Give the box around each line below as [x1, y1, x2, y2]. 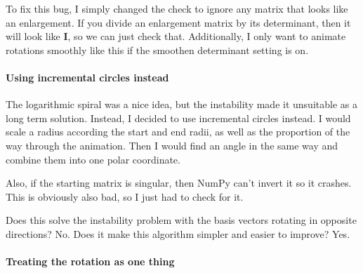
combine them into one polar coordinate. [6, 152, 180, 166]
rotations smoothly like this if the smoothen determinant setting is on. [6, 42, 309, 57]
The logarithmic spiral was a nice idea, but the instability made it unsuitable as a [6, 97, 357, 112]
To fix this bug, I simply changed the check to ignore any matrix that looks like [6, 1, 348, 15]
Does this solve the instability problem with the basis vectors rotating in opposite [6, 213, 357, 227]
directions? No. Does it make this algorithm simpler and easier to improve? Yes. [6, 226, 350, 241]
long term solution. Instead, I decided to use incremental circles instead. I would [6, 110, 351, 125]
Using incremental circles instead [6, 69, 169, 84]
